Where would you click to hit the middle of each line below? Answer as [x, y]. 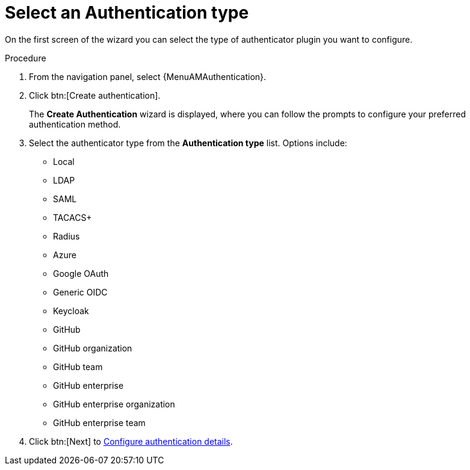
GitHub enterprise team [99, 422]
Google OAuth [81, 273]
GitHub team [78, 366]
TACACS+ [73, 217]
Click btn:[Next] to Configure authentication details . [131, 441]
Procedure [26, 58]
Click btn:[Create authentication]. [95, 95]
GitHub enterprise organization [114, 404]
